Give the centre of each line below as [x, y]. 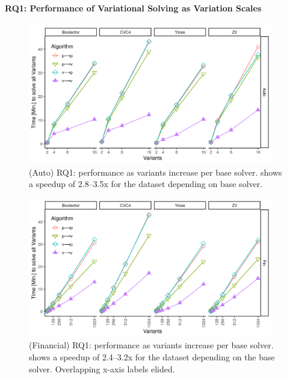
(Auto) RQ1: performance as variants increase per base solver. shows [156, 172]
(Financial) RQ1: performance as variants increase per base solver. [151, 345]
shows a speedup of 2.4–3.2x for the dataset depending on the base [152, 356]
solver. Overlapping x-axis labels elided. [102, 368]
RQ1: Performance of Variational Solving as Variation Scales [133, 8]
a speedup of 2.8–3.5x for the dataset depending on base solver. [146, 184]
